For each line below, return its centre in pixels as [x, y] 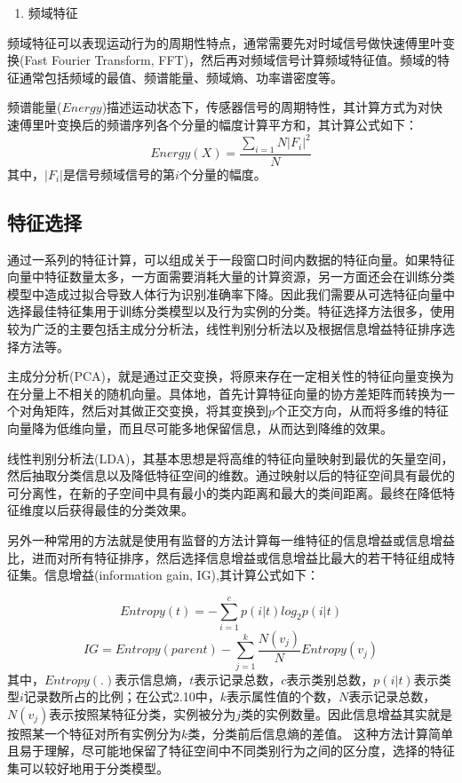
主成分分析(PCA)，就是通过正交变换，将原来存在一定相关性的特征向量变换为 [231, 376]
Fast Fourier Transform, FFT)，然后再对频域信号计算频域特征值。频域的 [231, 60]
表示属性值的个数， [283, 696]
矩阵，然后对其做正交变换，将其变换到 [156, 411]
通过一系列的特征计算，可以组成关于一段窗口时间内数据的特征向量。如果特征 [231, 259]
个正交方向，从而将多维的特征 [362, 411]
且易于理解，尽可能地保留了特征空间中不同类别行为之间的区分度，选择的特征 [231, 751]
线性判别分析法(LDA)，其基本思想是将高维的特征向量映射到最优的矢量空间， [231, 458]
